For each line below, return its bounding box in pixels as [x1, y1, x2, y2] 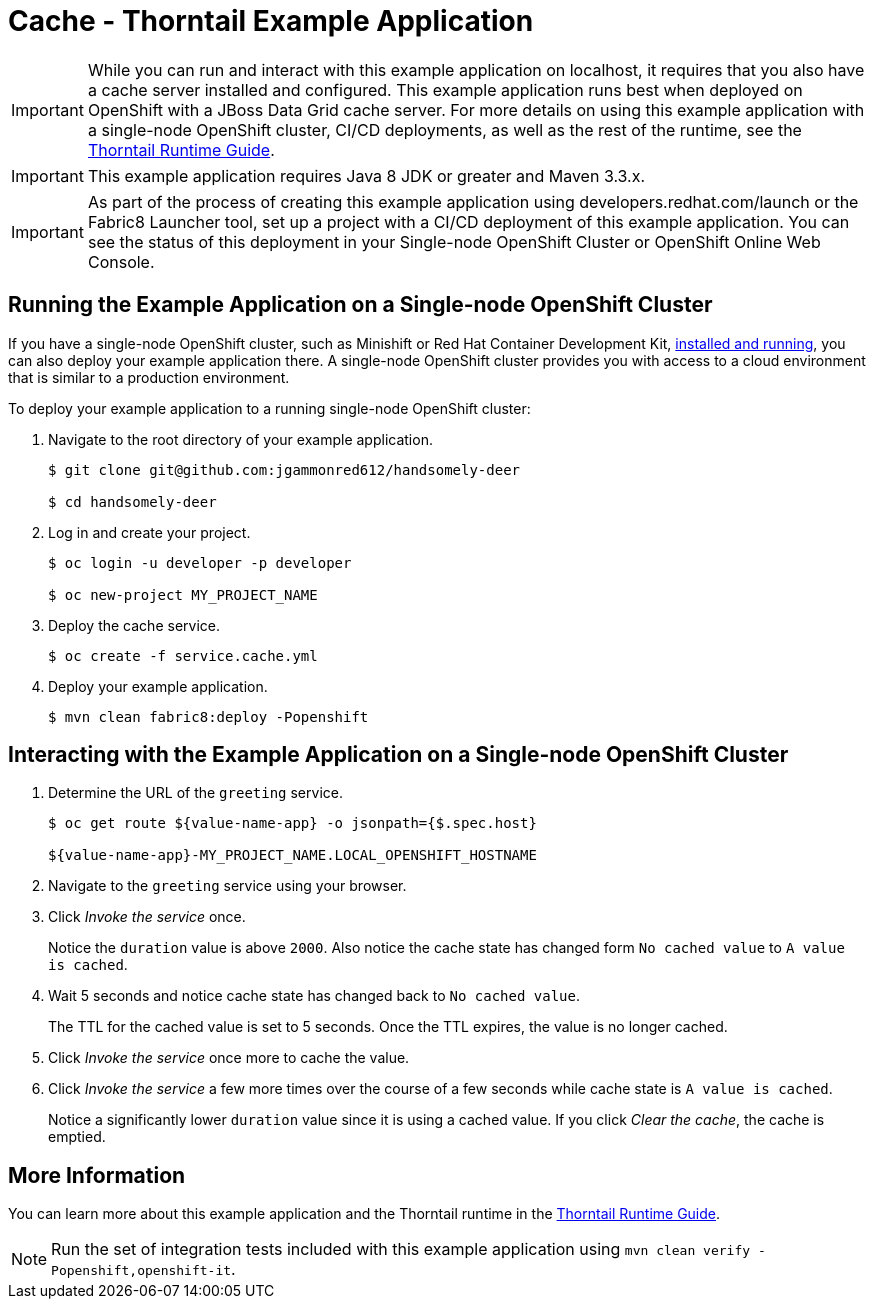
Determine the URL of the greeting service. [48, 784, 343, 802]
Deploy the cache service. [48, 616, 220, 634]
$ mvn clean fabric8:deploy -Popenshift [48, 708, 369, 725]
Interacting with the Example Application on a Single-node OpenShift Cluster [8, 742, 789, 768]
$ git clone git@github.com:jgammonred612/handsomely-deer [48, 461, 521, 478]
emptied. [48, 1128, 106, 1146]
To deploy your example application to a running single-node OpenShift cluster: [8, 399, 531, 417]
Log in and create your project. [48, 523, 251, 541]
